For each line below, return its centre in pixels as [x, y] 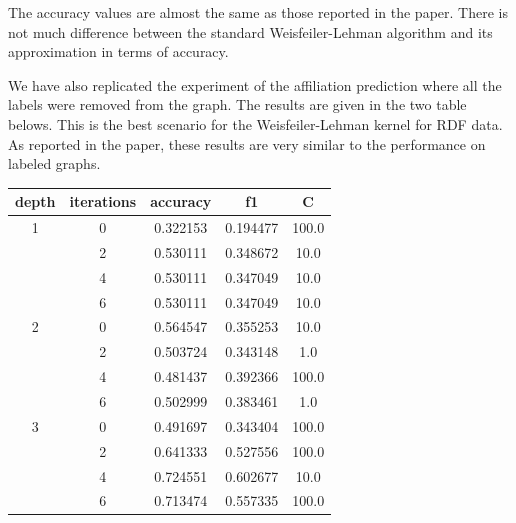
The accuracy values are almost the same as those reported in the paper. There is [258, 12]
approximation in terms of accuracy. [118, 51]
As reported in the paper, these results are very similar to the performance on [247, 143]
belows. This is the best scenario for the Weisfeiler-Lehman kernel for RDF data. [255, 123]
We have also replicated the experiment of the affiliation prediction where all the [255, 84]
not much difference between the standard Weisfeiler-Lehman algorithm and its [250, 31]
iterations [103, 201]
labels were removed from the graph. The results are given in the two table [237, 104]
